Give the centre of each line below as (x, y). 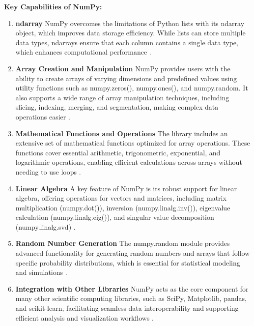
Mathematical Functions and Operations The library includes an (122, 133)
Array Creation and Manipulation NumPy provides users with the (123, 68)
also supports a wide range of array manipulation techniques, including (122, 97)
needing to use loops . (48, 171)
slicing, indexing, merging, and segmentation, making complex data (117, 107)
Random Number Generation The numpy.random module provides (123, 243)
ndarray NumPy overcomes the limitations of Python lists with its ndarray (130, 23)
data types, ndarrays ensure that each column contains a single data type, (127, 42)
